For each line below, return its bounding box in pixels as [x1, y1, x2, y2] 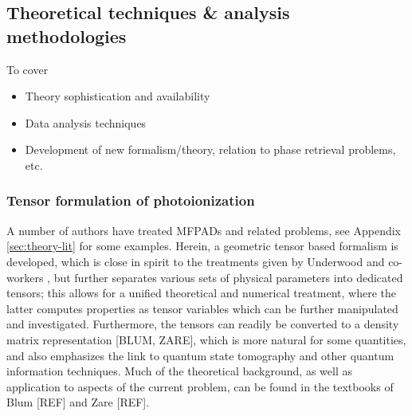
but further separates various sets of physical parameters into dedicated [53, 269, 403, 285]
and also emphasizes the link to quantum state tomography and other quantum [6, 347, 394, 363]
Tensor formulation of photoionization [6, 190, 255, 210]
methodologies [6, 23, 127, 48]
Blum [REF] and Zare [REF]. [6, 394, 150, 410]
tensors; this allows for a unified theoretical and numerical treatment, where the [6, 285, 396, 301]
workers [6, 269, 44, 285]
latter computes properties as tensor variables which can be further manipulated [6, 300, 398, 316]
